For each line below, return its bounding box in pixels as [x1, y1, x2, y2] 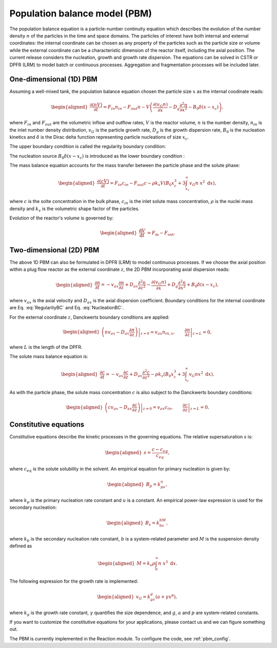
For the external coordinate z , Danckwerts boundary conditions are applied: [9, 314, 170, 320]
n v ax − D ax [104, 329, 130, 336]
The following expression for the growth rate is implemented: [9, 578, 138, 584]
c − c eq [151, 446, 168, 453]
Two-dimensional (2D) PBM [9, 246, 100, 254]
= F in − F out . [147, 230, 175, 237]
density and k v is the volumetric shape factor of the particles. [9, 206, 140, 213]
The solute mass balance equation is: [9, 353, 88, 359]
